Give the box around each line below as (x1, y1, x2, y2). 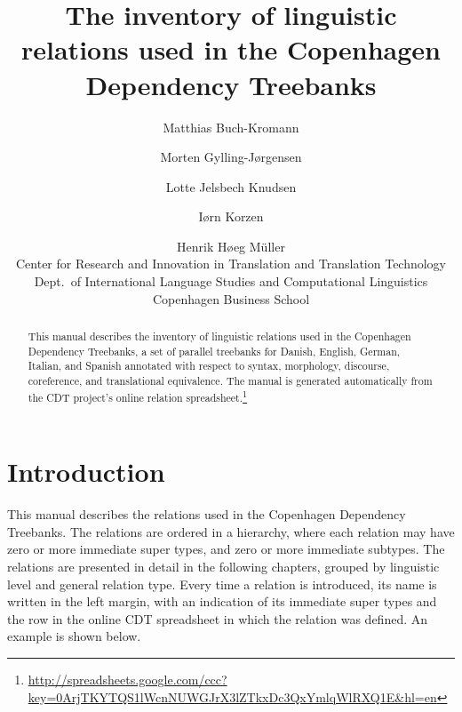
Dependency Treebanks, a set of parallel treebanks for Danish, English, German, (28, 343, 401, 358)
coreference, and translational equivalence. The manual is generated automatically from (28, 373, 433, 388)
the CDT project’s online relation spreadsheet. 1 (28, 387, 248, 404)
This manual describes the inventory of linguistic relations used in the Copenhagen (28, 329, 411, 344)
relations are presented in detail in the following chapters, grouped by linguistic (7, 557, 440, 576)
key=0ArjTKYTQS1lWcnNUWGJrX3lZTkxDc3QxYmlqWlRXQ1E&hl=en (28, 687, 437, 706)
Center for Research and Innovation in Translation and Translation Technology (15, 254, 447, 273)
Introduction (7, 453, 165, 490)
